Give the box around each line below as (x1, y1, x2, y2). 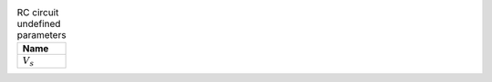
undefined (16, 18, 61, 31)
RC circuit (16, 6, 59, 19)
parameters (16, 29, 67, 41)
